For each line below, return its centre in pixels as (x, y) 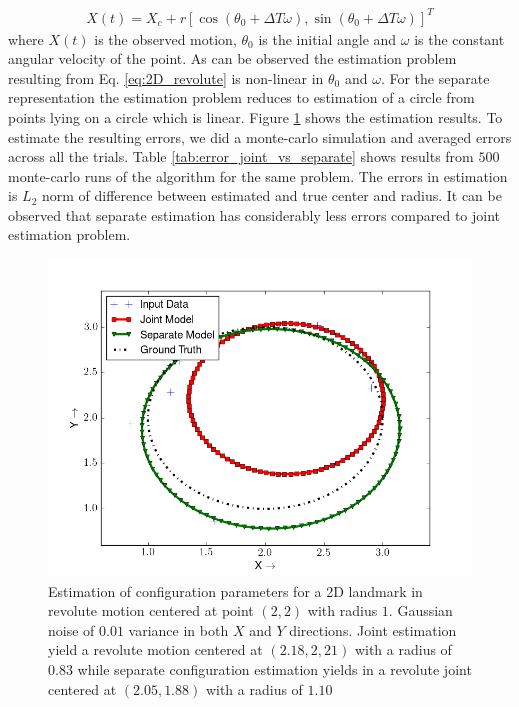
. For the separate (435, 77)
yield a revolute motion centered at (155, 649)
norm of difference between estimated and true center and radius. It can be (271, 195)
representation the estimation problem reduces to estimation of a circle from (241, 97)
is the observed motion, (165, 38)
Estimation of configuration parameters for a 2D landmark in (235, 590)
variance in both (178, 629)
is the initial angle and (327, 38)
